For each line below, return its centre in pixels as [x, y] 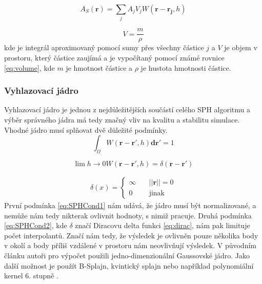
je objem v [241, 47]
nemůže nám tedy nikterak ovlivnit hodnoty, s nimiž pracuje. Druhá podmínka [128, 215]
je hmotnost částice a [99, 67]
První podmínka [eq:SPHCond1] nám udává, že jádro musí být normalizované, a [130, 205]
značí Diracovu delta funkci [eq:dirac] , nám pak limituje [163, 225]
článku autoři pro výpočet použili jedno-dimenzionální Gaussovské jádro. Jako [127, 255]
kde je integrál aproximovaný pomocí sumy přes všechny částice [104, 47]
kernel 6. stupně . [31, 276]
